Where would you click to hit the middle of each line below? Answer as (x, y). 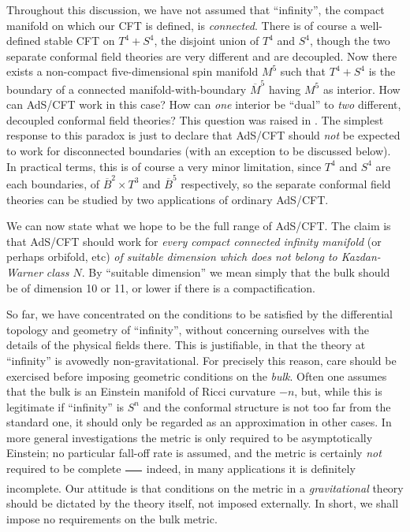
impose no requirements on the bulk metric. (112, 518)
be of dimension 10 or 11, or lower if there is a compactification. (161, 287)
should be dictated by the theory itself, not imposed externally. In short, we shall (203, 503)
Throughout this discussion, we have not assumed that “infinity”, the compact (196, 9)
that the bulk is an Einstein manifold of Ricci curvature (141, 391)
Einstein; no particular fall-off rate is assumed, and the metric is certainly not (194, 453)
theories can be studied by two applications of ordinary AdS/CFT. (168, 199)
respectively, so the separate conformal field (286, 183)
